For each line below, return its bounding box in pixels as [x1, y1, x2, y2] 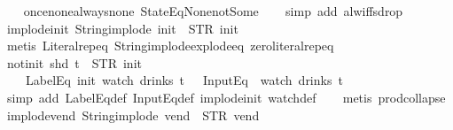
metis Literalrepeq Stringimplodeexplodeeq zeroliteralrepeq [6, 36, 334, 55]
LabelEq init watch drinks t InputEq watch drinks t [25, 71, 343, 89]
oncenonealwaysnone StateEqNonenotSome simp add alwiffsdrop [23, 2, 403, 19]
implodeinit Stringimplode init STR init [6, 19, 238, 37]
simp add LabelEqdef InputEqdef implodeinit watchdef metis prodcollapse [6, 88, 446, 106]
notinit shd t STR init [6, 53, 142, 72]
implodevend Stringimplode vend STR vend [6, 105, 260, 124]
